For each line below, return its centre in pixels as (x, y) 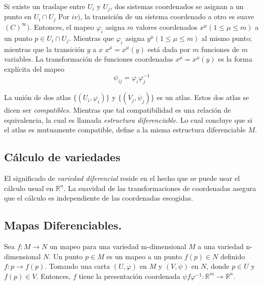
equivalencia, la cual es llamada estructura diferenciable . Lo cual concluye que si (128, 120)
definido (233, 256)
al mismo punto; (227, 38)
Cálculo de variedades (62, 157)
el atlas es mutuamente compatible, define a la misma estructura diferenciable (125, 130)
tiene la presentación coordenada (129, 276)
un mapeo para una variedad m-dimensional (118, 246)
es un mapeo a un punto (144, 256)
